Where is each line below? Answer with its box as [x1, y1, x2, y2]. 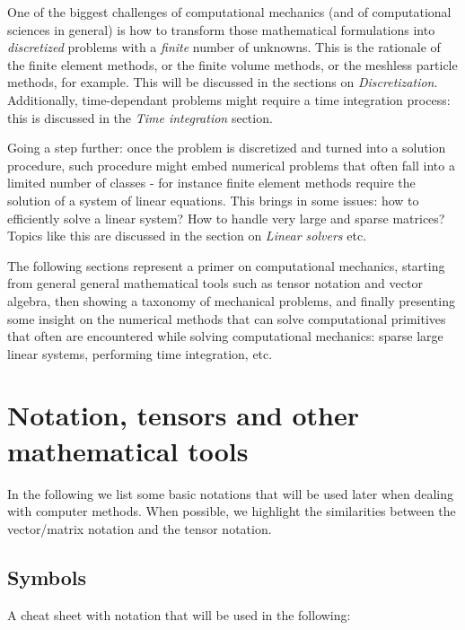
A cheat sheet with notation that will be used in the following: [7, 605, 351, 624]
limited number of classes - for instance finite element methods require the [7, 173, 416, 192]
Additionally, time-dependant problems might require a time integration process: [7, 90, 451, 109]
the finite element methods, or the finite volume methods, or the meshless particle [7, 55, 458, 74]
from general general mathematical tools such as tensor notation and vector [7, 274, 423, 293]
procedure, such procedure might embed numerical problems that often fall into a [7, 155, 455, 174]
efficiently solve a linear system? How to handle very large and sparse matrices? [7, 208, 445, 227]
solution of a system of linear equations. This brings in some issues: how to [7, 190, 419, 209]
